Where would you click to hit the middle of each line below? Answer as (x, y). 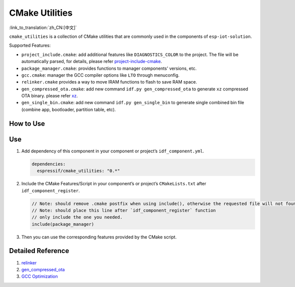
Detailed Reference (39, 251)
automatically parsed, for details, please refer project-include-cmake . (92, 61)
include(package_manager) (63, 224)
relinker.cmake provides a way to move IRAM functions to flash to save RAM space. (109, 82)
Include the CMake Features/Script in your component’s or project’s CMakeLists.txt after (114, 184)
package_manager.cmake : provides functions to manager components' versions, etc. (109, 68)
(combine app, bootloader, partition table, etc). (69, 109)
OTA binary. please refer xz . (50, 96)
